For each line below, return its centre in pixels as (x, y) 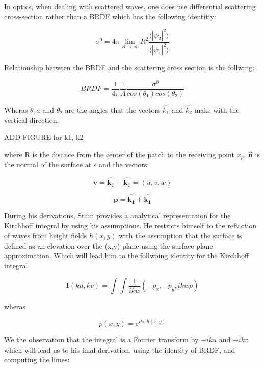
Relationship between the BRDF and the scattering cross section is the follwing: (129, 68)
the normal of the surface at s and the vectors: (77, 165)
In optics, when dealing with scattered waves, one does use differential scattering (130, 6)
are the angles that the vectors (113, 110)
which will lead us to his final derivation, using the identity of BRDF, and (120, 349)
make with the (217, 110)
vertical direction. (32, 120)
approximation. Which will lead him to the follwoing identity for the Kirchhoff (127, 255)
